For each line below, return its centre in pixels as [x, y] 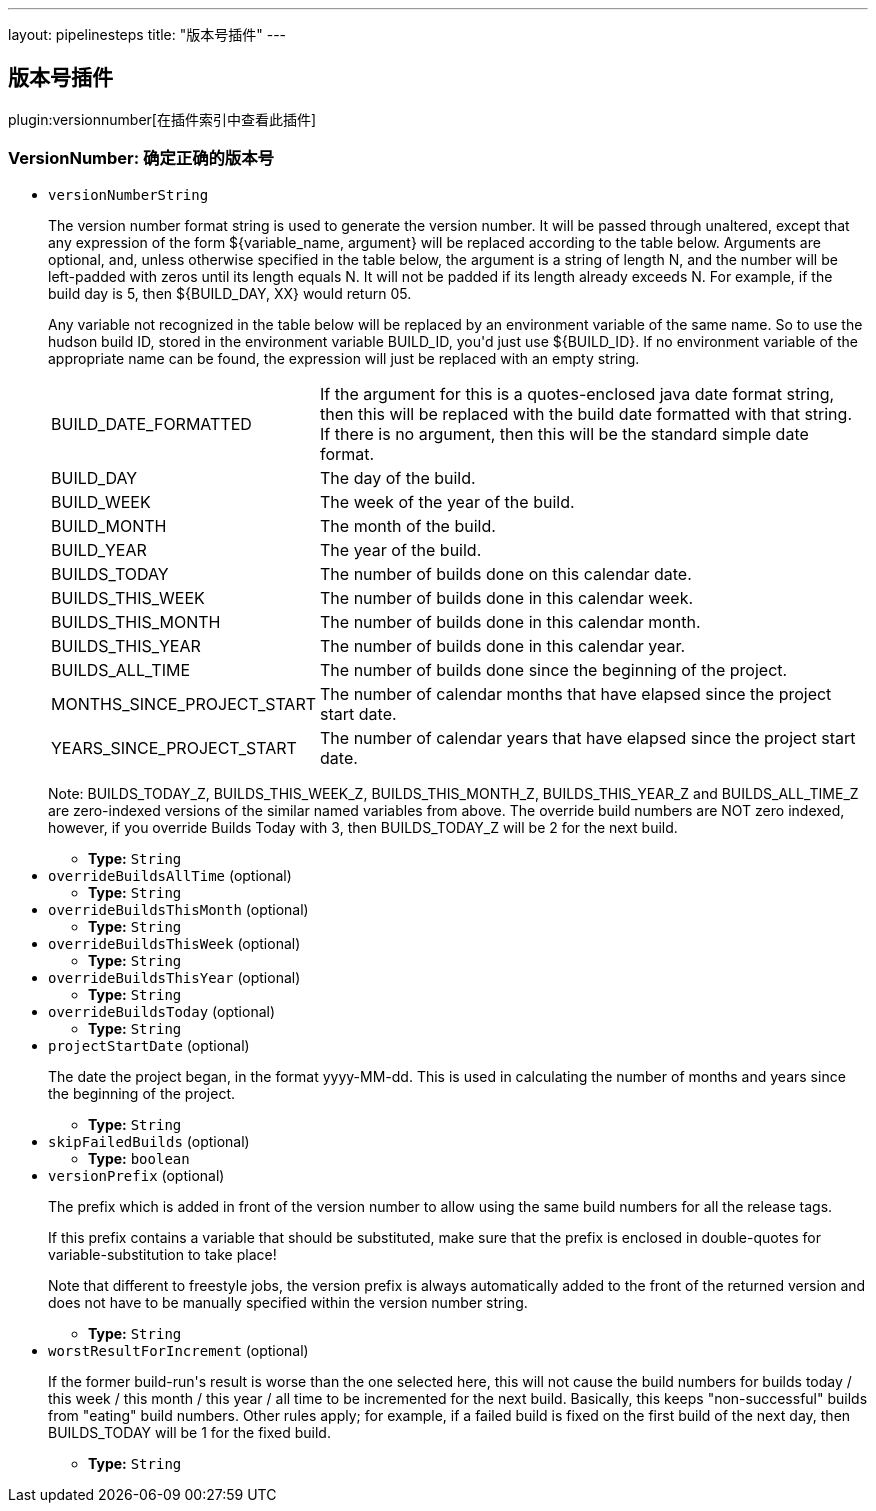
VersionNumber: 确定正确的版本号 [141, 158]
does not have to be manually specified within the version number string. [288, 1302]
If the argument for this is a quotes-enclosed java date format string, [577, 393]
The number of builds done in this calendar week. [507, 597]
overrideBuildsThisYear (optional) [174, 977]
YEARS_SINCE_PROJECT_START [174, 747]
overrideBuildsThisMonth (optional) [178, 909]
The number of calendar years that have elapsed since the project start [588, 737]
